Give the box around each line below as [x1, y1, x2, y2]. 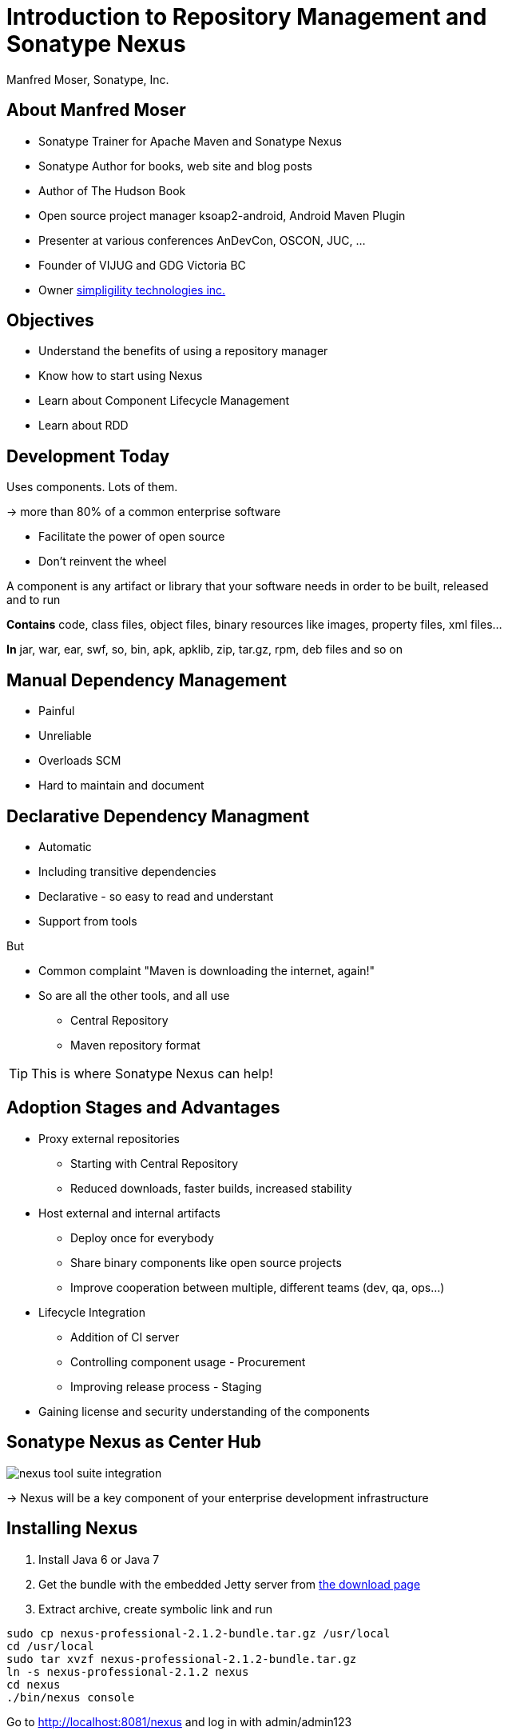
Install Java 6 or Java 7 [38, 1552, 160, 1566]
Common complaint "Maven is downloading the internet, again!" [38, 963, 375, 977]
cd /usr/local [6, 1639, 94, 1653]
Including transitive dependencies [38, 864, 216, 878]
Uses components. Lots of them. [6, 480, 178, 494]
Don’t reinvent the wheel [38, 554, 167, 569]
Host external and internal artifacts [38, 1205, 220, 1220]
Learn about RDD [38, 418, 129, 433]
